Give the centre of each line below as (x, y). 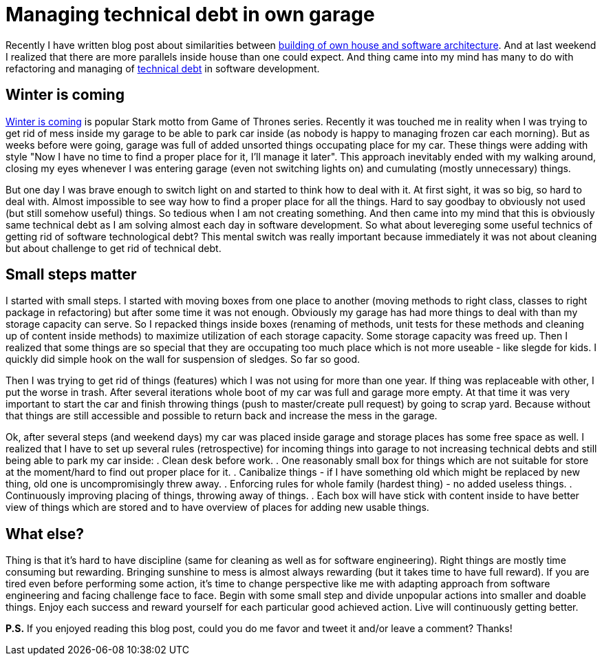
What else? (45, 534)
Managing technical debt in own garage (190, 14)
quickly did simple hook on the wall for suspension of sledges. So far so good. (183, 359)
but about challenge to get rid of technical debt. (114, 248)
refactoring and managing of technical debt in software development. (163, 68)
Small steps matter (71, 275)
